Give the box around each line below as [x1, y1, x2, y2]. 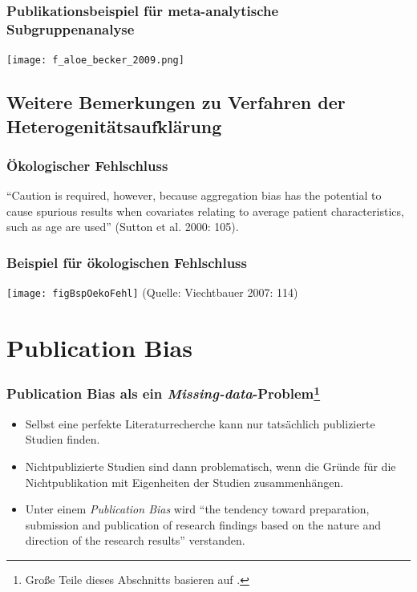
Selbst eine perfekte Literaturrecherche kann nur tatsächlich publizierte [25, 415, 375, 432]
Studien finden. [25, 431, 100, 448]
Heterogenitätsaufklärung [6, 113, 222, 138]
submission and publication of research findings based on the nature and [25, 516, 381, 533]
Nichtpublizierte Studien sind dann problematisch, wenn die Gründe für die [25, 458, 396, 475]
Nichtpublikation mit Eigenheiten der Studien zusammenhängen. [25, 473, 344, 490]
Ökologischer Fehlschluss [6, 155, 168, 175]
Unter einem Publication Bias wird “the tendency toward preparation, [25, 501, 370, 517]
